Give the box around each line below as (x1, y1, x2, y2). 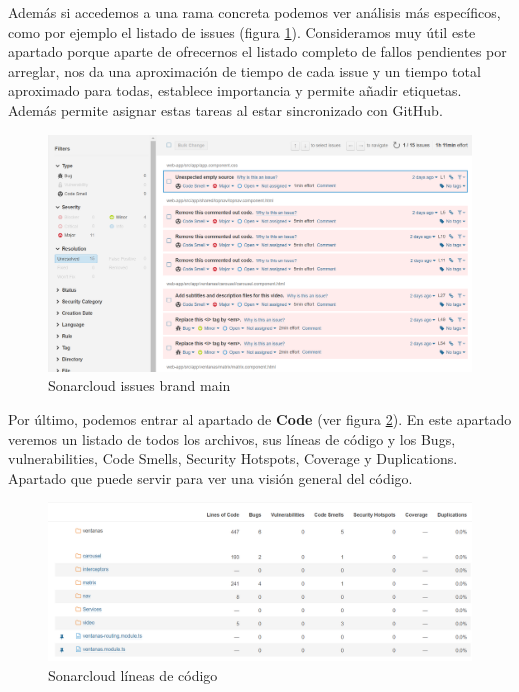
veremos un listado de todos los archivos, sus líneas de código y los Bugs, (8, 428, 456, 449)
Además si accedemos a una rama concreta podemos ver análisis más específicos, (8, 2, 501, 22)
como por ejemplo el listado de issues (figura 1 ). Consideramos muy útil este (8, 21, 476, 42)
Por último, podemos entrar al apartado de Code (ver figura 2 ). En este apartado (8, 409, 512, 429)
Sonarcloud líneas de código (48, 664, 218, 685)
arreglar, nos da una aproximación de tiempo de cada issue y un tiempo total (8, 60, 481, 81)
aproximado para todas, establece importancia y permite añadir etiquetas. (8, 80, 462, 101)
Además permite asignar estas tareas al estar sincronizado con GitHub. (8, 99, 443, 120)
